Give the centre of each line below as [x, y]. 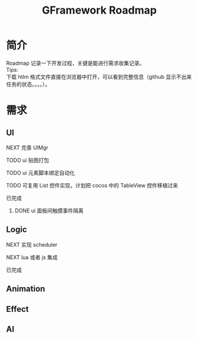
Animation [26, 289]
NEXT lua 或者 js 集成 [32, 257]
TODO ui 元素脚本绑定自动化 [40, 173]
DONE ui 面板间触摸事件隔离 [49, 211]
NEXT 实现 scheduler [32, 244]
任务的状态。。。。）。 [28, 84]
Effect [17, 309]
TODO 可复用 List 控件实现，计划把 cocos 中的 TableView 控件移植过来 [92, 185]
